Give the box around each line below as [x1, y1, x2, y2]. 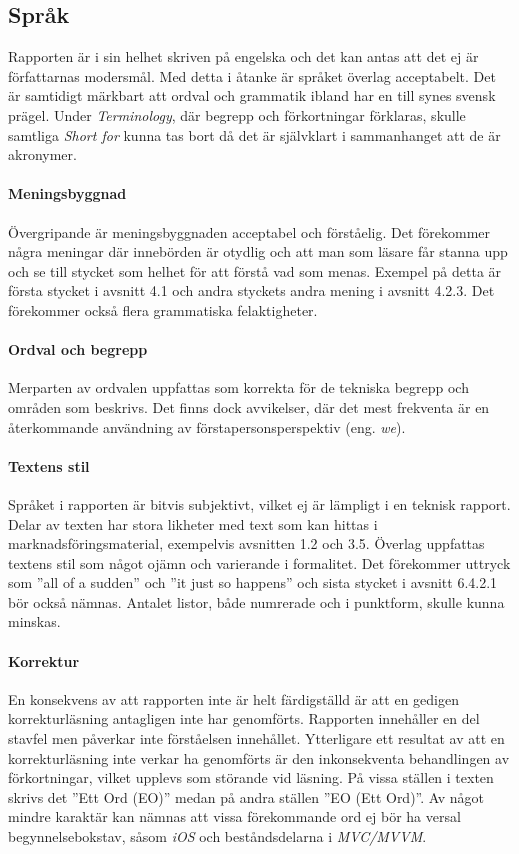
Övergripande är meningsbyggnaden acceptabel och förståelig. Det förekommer [8, 221, 491, 242]
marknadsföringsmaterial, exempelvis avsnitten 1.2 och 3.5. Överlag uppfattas [8, 533, 485, 554]
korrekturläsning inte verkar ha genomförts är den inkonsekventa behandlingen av [8, 747, 510, 768]
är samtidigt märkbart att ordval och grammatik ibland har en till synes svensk [8, 85, 496, 106]
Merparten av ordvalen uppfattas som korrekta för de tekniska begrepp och [8, 377, 469, 398]
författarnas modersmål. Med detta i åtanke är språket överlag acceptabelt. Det [8, 65, 496, 86]
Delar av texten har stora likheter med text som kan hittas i [8, 513, 378, 534]
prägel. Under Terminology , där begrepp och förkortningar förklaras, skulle [8, 104, 466, 125]
